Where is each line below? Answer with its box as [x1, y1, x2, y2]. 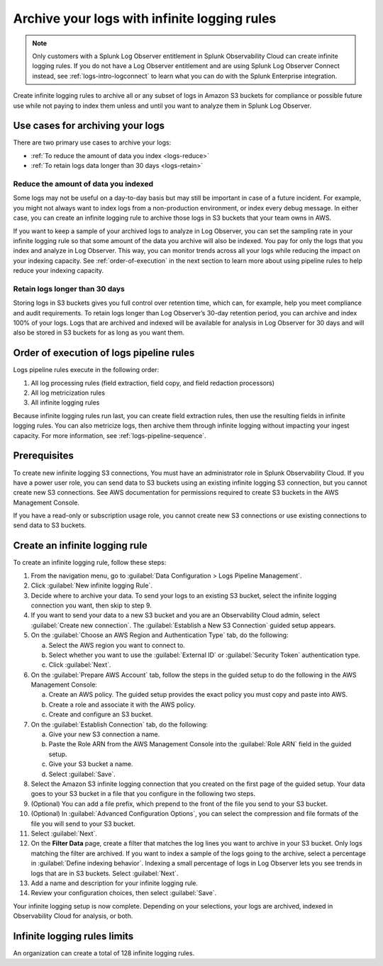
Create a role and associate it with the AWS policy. [48, 700, 196, 709]
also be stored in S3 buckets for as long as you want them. [13, 328, 184, 337]
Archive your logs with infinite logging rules [13, 11, 277, 26]
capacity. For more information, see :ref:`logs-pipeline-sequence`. [13, 431, 206, 439]
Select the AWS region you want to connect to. [48, 641, 186, 649]
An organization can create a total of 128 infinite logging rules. [13, 948, 195, 957]
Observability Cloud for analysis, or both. [13, 911, 133, 921]
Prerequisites [13, 450, 74, 462]
